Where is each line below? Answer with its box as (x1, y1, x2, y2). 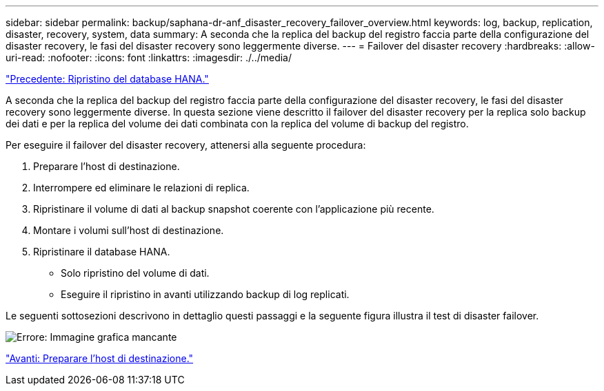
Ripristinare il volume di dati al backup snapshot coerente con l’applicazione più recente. (33, 203, 434, 215)
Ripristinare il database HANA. (33, 246, 170, 257)
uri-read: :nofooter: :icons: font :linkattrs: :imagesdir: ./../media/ (6, 52, 292, 63)
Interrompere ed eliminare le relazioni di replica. (33, 182, 250, 193)
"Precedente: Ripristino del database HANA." (6, 73, 209, 85)
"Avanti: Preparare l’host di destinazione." (6, 352, 194, 364)
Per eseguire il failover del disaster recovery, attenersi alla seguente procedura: (6, 139, 366, 151)
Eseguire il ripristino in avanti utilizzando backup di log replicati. (61, 288, 350, 300)
